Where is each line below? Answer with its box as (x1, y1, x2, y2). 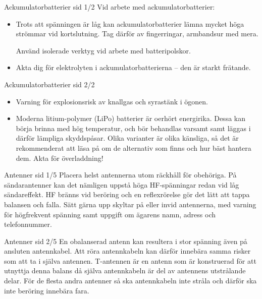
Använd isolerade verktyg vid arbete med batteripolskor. (16, 45, 191, 55)
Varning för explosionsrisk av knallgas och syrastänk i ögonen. (16, 96, 208, 106)
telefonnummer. (4, 219, 52, 229)
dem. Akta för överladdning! (16, 152, 103, 163)
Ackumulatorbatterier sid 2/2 (4, 79, 95, 89)
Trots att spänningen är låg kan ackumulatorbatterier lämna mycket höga (16, 18, 244, 29)
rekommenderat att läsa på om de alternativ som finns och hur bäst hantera (16, 142, 251, 153)
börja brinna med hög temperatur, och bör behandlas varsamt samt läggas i (16, 123, 251, 133)
